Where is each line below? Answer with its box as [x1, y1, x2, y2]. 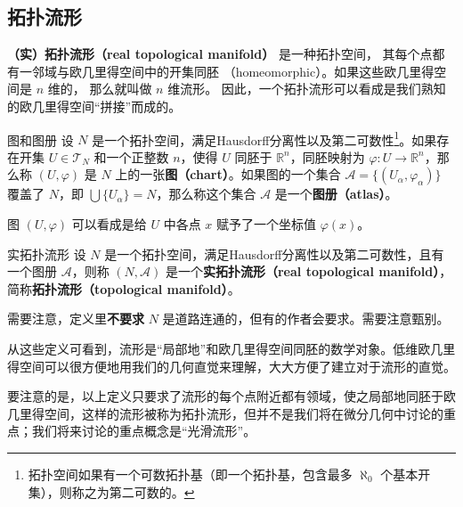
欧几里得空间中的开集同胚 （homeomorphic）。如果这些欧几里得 [69, 61, 435, 80]
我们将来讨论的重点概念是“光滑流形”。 [31, 421, 256, 440]
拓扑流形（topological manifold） [32, 279, 228, 298]
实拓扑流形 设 [7, 244, 86, 263]
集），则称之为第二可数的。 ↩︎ [28, 482, 195, 501]
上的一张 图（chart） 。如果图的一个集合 [115, 165, 341, 184]
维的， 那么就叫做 [47, 79, 152, 98]
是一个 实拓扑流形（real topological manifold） [165, 262, 440, 281]
